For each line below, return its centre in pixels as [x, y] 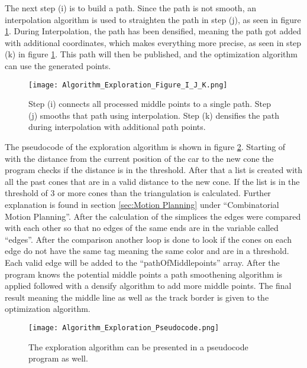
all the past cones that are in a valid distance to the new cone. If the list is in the [152, 181]
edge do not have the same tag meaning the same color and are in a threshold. [147, 251]
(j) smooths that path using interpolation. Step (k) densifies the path [154, 115]
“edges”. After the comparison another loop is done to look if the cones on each [148, 239]
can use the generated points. [58, 65]
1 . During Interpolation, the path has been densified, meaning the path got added [153, 31]
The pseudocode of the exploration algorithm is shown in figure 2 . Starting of [145, 146]
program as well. [58, 358]
